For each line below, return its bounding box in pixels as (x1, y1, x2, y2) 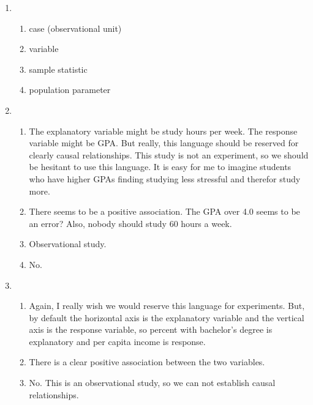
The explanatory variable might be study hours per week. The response (29, 124, 298, 137)
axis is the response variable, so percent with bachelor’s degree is (29, 323, 273, 336)
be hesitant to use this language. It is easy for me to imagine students (29, 160, 292, 173)
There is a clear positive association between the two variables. (29, 355, 265, 368)
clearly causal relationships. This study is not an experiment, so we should (29, 148, 309, 161)
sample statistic (29, 62, 88, 75)
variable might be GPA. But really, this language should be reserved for (29, 136, 299, 149)
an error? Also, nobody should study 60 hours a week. (29, 217, 232, 229)
